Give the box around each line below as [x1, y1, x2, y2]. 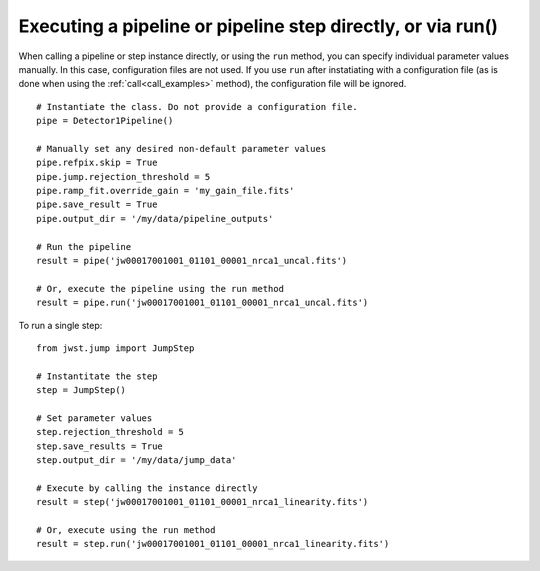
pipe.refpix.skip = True [36, 157, 158, 169]
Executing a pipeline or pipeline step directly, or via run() [18, 15, 499, 37]
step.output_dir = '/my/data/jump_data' [36, 455, 237, 466]
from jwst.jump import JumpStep [36, 342, 195, 354]
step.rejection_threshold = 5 [36, 426, 185, 438]
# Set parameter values [36, 412, 153, 424]
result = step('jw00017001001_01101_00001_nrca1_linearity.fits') [36, 496, 369, 508]
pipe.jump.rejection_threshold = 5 [36, 171, 211, 182]
